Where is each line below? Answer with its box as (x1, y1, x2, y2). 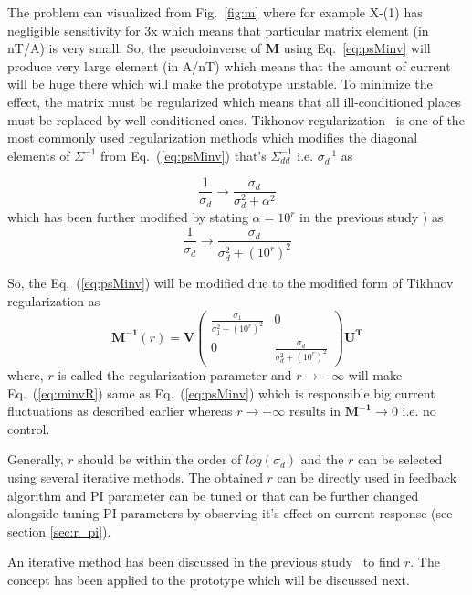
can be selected (358, 450, 443, 469)
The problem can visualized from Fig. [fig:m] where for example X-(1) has (7, 3, 423, 21)
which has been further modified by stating (7, 207, 248, 227)
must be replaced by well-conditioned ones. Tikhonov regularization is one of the (7, 110, 465, 129)
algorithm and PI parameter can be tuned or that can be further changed (7, 485, 419, 505)
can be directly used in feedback (277, 467, 457, 486)
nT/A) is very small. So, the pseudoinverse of (7, 38, 262, 58)
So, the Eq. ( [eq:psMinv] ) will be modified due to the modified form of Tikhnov (7, 273, 454, 292)
